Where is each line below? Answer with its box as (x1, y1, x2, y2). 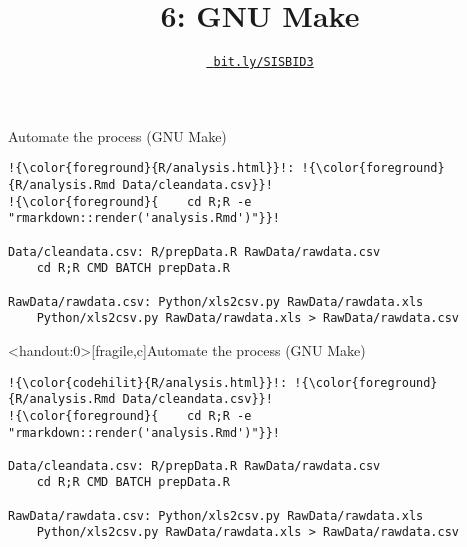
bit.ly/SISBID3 (213, 55, 314, 70)
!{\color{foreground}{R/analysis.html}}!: (8, 161, 295, 176)
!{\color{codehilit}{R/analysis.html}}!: (8, 375, 288, 390)
